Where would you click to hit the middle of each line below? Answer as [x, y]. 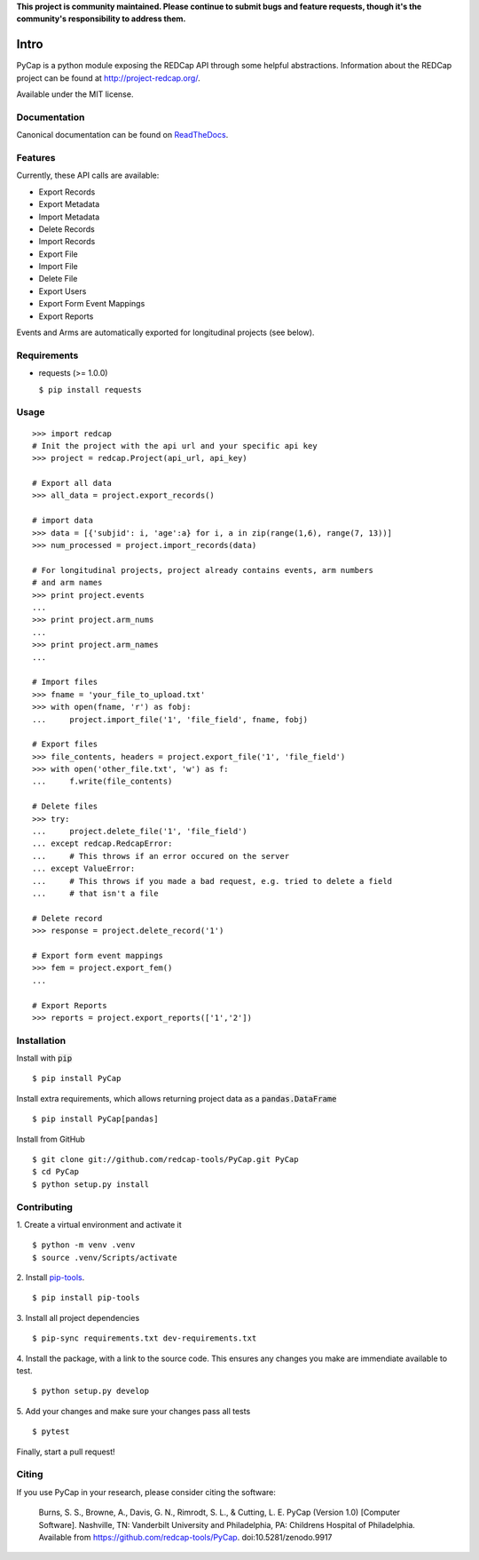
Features [36, 157]
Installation [41, 1040]
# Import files [65, 682]
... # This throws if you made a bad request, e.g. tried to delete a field [212, 881]
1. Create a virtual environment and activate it [99, 1224]
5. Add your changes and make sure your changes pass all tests [133, 1411]
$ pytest [51, 1432]
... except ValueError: [84, 869]
